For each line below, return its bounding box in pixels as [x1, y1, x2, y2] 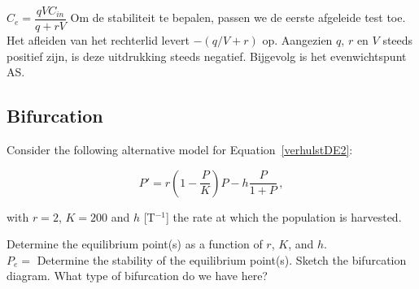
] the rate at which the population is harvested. [165, 208, 402, 225]
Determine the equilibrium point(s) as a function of [7, 235, 263, 252]
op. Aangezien [262, 32, 333, 49]
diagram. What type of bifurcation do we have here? [7, 267, 268, 284]
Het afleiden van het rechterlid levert [7, 32, 190, 49]
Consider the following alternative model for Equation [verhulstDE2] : [7, 141, 353, 158]
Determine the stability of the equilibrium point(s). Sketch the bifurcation [37, 251, 407, 268]
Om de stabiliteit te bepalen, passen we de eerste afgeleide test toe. [70, 9, 406, 26]
